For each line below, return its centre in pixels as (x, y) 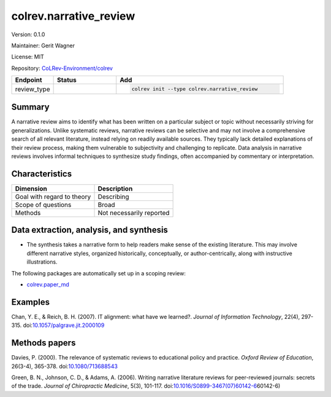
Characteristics (42, 174)
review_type (32, 89)
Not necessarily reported (134, 213)
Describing (113, 197)
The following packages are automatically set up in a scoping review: (99, 273)
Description (115, 189)
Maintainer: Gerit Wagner (43, 45)
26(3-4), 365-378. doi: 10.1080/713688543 (64, 366)
